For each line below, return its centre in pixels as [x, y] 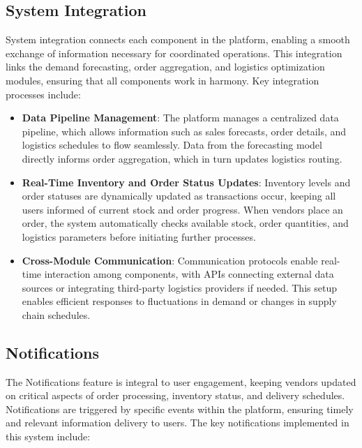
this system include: [48, 436]
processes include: [43, 94]
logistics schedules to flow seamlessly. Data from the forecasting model [172, 145]
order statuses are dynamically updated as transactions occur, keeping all [179, 196]
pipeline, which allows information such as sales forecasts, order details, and [184, 131]
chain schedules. [56, 314]
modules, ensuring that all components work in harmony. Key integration [163, 80]
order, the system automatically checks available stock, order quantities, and [185, 223]
